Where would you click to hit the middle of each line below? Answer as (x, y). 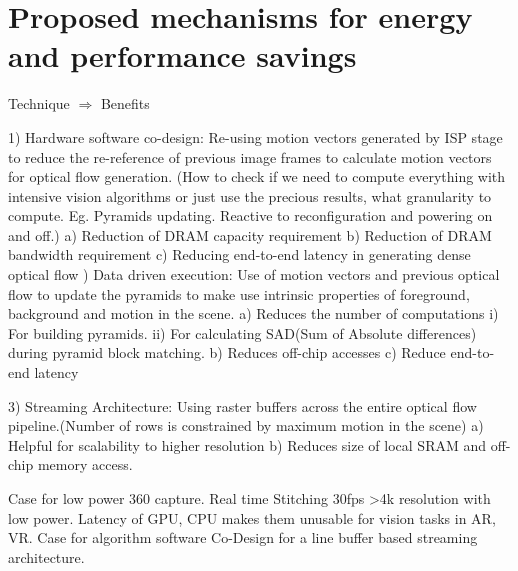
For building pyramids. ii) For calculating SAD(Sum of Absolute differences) (242, 332)
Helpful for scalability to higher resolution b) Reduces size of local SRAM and (247, 444)
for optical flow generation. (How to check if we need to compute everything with (257, 176)
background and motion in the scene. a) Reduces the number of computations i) (253, 313)
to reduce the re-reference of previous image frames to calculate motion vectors (250, 156)
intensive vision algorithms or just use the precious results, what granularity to (250, 195)
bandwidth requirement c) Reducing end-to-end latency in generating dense (239, 254)
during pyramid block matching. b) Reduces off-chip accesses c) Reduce (227, 352)
